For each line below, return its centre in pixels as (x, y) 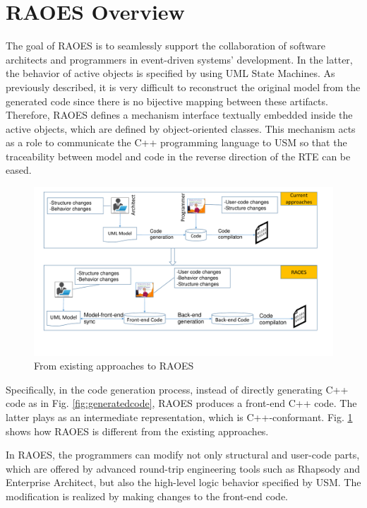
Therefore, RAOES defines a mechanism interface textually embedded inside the (179, 115)
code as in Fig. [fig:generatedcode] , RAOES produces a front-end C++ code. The (181, 403)
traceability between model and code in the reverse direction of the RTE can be (178, 156)
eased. (19, 170)
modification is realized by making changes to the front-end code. (147, 496)
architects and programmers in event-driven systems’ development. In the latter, (179, 59)
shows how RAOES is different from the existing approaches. (137, 431)
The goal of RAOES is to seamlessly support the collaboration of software (166, 46)
